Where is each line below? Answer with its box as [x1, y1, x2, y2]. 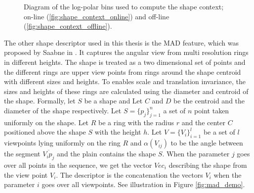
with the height [94, 127, 141, 137]
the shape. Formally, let [4, 96, 76, 106]
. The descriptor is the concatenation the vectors [56, 169, 203, 180]
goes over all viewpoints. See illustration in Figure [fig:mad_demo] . [42, 179, 245, 190]
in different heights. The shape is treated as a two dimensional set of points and [4, 56, 246, 67]
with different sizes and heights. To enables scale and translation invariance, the [4, 76, 246, 87]
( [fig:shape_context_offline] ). [24, 21, 112, 31]
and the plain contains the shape [57, 148, 156, 159]
